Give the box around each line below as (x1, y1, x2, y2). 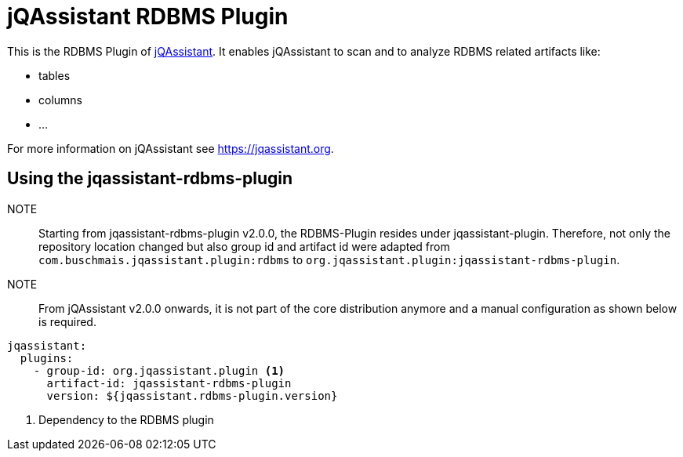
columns (38, 92, 82, 107)
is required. (38, 314, 96, 328)
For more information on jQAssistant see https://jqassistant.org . (7, 141, 334, 155)
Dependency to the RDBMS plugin (38, 412, 214, 426)
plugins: (20, 351, 74, 365)
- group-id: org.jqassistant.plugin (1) (33, 364, 285, 377)
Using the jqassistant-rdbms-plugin (7, 169, 293, 189)
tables (38, 68, 71, 82)
